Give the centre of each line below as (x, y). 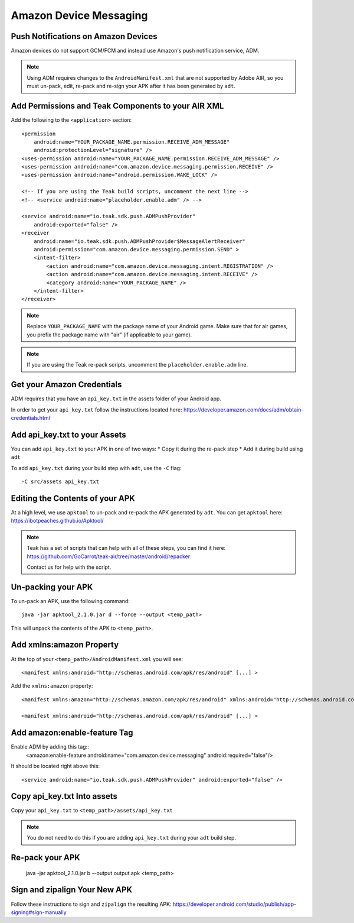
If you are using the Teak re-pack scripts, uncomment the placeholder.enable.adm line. (137, 365)
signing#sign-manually (39, 912)
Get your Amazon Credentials (66, 385)
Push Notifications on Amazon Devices (84, 36)
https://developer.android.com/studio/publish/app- (235, 904)
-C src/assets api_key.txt (60, 482)
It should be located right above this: (55, 766)
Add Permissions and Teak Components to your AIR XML (117, 106)
